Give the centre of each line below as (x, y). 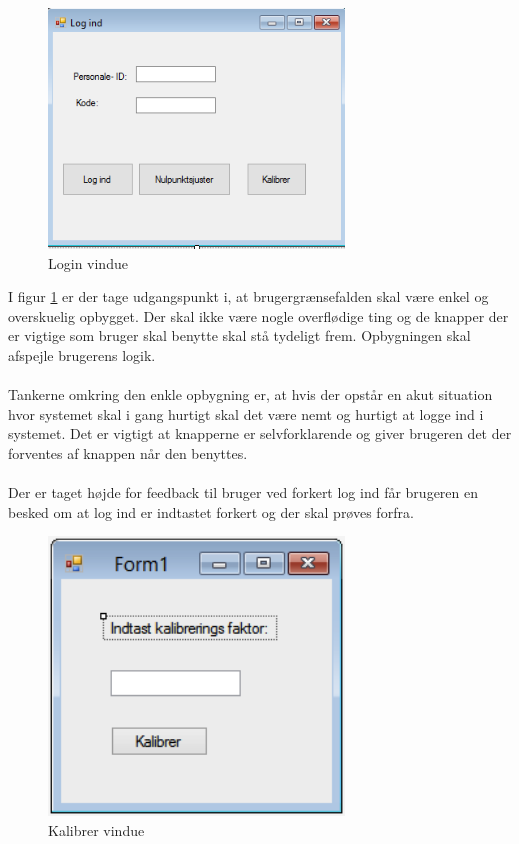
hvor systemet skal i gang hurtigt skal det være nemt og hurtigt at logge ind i (246, 413)
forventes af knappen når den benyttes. (128, 452)
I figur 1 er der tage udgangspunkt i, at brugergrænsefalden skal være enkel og (248, 296)
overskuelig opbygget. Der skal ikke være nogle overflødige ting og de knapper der (258, 315)
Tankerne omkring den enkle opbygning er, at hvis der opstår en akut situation (250, 394)
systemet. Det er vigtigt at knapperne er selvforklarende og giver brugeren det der (260, 433)
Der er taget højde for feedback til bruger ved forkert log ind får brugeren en (243, 492)
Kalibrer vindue (96, 829)
